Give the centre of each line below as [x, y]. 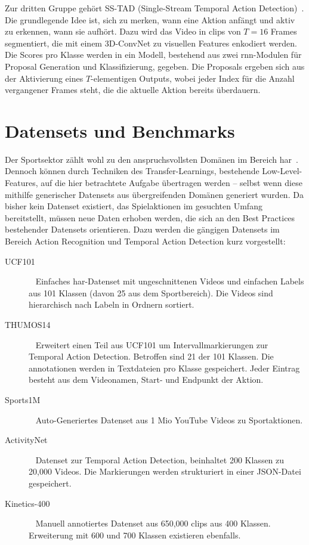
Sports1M [23, 399]
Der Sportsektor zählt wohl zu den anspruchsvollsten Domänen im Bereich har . [152, 159]
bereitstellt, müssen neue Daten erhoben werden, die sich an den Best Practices [150, 217]
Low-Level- [282, 171]
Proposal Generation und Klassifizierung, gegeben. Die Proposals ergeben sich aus [155, 66]
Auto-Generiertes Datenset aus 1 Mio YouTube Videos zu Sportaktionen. [169, 419]
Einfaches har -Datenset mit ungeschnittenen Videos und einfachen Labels [170, 281]
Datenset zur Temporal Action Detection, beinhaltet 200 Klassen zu [160, 459]
